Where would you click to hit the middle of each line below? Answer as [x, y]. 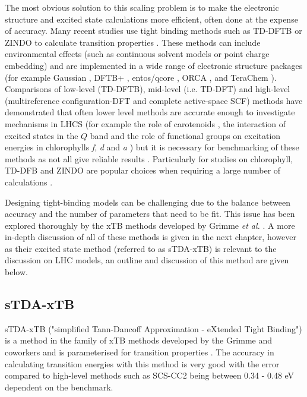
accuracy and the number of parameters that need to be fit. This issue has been [150, 214]
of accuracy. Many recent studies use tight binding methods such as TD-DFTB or [153, 31]
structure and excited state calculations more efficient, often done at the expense [151, 19]
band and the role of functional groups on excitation [185, 135]
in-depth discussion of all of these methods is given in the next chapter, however [151, 237]
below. [16, 272]
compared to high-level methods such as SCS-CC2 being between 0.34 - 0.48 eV [150, 375]
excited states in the [42, 135]
